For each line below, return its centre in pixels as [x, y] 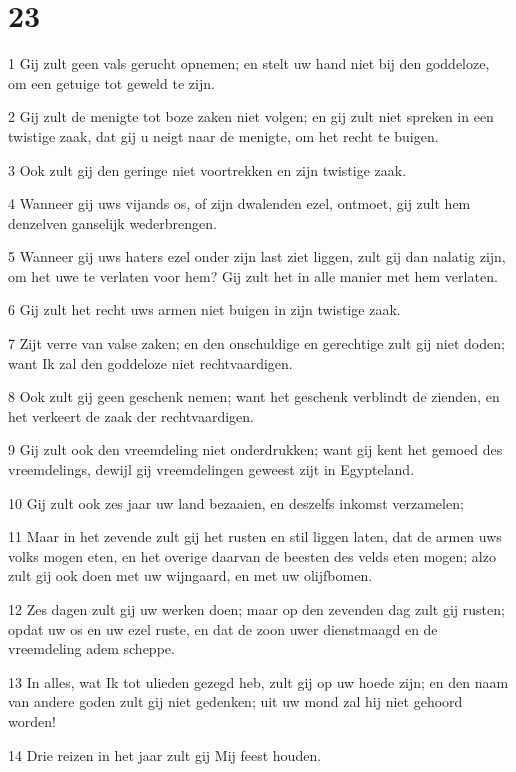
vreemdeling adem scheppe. [91, 648]
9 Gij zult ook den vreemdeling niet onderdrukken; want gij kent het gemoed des [255, 449]
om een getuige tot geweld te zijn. [111, 82]
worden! [32, 720]
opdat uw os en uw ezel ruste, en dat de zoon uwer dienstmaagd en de [223, 628]
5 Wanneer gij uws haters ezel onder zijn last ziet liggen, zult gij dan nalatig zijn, [257, 256]
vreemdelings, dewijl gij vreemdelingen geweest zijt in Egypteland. [211, 469]
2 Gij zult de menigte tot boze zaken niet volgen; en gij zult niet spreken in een [251, 116]
